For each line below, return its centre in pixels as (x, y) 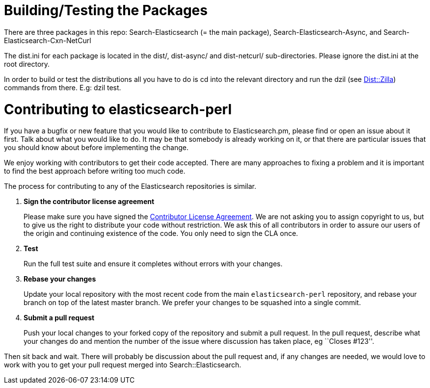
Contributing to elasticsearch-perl (118, 109)
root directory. (27, 64)
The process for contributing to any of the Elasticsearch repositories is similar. (130, 186)
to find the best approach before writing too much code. (95, 171)
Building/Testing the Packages (106, 10)
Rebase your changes (60, 279)
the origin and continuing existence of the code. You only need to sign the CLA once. (161, 233)
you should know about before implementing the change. (96, 148)
